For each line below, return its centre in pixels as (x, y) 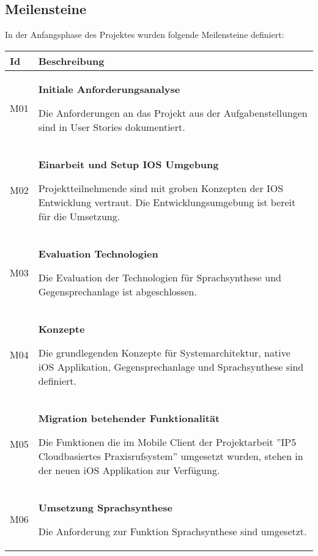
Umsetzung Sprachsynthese (105, 507)
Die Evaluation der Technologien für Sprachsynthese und (160, 277)
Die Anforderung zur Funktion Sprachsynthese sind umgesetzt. (172, 531)
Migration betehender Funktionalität (129, 418)
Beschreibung (71, 61)
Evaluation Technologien (98, 253)
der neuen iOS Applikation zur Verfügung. (129, 470)
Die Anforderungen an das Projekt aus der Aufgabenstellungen (173, 113)
